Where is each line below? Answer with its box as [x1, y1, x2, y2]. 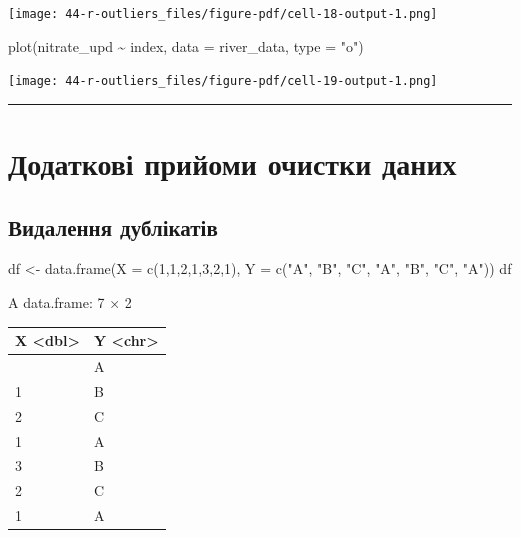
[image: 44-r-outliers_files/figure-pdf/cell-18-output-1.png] [8, 7, 438, 21]
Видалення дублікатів [8, 211, 218, 242]
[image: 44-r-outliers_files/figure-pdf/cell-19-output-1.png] [8, 74, 438, 89]
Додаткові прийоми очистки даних [8, 143, 457, 184]
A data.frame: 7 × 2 [8, 292, 132, 313]
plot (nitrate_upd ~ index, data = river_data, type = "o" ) [8, 35, 364, 56]
